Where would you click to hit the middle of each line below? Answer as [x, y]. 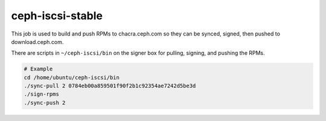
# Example [38, 69]
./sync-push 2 [45, 103]
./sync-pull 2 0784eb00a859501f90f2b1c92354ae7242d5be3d [110, 86]
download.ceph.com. [37, 42]
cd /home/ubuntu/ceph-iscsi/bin [72, 77]
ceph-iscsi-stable [57, 16]
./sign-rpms [42, 94]
